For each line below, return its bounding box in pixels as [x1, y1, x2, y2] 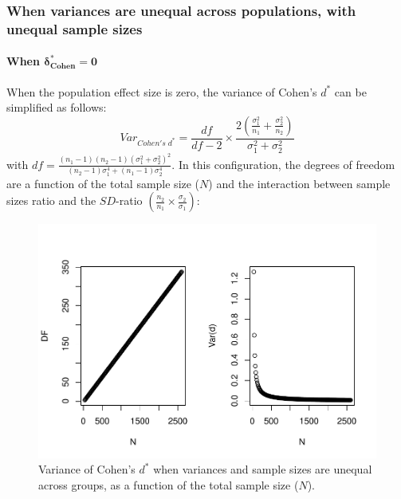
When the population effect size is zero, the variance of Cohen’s [6, 83, 317, 100]
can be [334, 83, 367, 100]
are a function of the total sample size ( [6, 175, 200, 191]
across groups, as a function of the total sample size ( [38, 476, 299, 493]
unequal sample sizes [6, 18, 143, 38]
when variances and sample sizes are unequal [153, 461, 372, 477]
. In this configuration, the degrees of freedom [171, 155, 395, 172]
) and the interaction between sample [208, 175, 391, 191]
